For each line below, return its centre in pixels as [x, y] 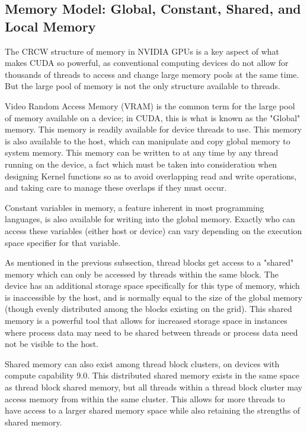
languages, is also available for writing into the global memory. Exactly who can [150, 219]
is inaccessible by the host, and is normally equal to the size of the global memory [154, 297]
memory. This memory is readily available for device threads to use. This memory [153, 129]
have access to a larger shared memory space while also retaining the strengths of [153, 410]
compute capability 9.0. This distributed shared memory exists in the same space [152, 375]
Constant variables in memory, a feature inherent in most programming [135, 207]
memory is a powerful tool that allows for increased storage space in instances [146, 321]
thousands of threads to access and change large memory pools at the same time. [152, 74]
